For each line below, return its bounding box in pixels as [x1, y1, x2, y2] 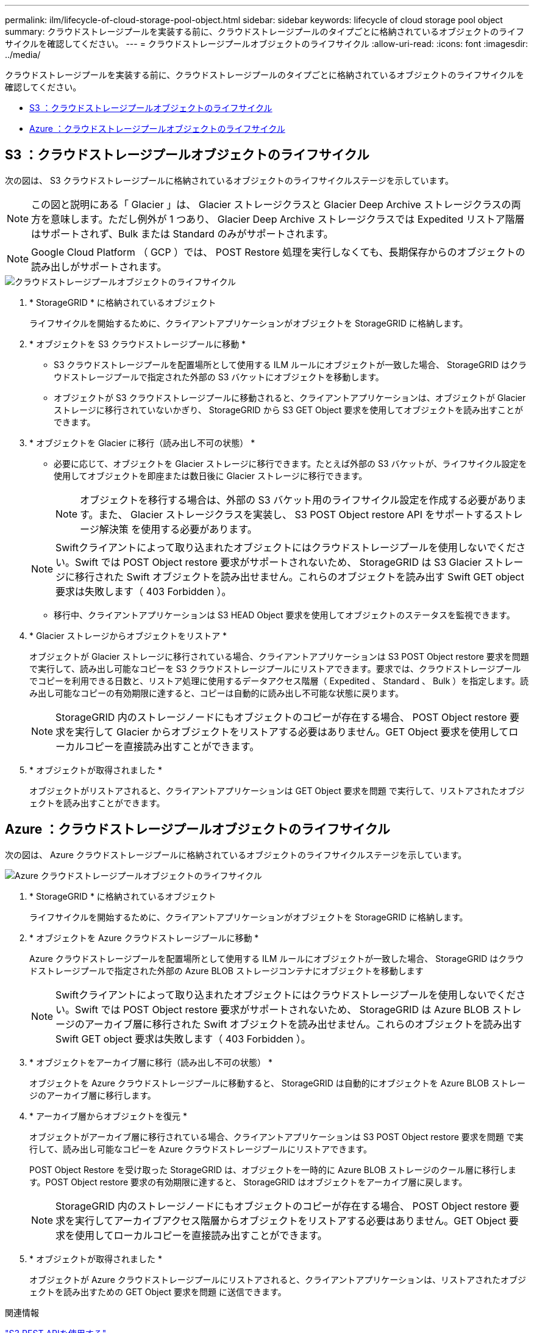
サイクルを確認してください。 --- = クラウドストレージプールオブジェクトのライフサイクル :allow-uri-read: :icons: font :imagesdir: [5, 38, 529, 49]
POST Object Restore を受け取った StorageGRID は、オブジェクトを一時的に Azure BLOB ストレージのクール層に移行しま [29, 1164, 517, 1175]
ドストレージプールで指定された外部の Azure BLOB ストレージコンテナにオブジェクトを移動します [29, 965, 424, 976]
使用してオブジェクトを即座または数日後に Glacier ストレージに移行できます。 [54, 470, 368, 481]
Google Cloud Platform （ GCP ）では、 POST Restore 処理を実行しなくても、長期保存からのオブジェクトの [31, 245, 525, 258]
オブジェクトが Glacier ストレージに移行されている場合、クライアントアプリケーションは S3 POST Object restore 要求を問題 [29, 651, 529, 662]
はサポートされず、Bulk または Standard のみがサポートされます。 [31, 227, 333, 240]
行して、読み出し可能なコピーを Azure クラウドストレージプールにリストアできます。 [29, 1143, 372, 1154]
